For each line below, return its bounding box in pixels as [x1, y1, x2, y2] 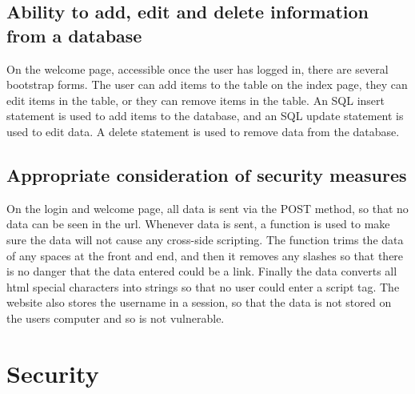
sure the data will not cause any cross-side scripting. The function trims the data [6, 231, 404, 247]
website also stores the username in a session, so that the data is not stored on [6, 294, 392, 311]
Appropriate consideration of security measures [6, 162, 407, 187]
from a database [6, 22, 142, 47]
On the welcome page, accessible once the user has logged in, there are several [6, 60, 389, 77]
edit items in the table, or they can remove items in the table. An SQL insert [6, 91, 385, 108]
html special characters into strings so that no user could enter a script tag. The [6, 278, 400, 295]
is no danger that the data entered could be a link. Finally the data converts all [6, 263, 397, 279]
